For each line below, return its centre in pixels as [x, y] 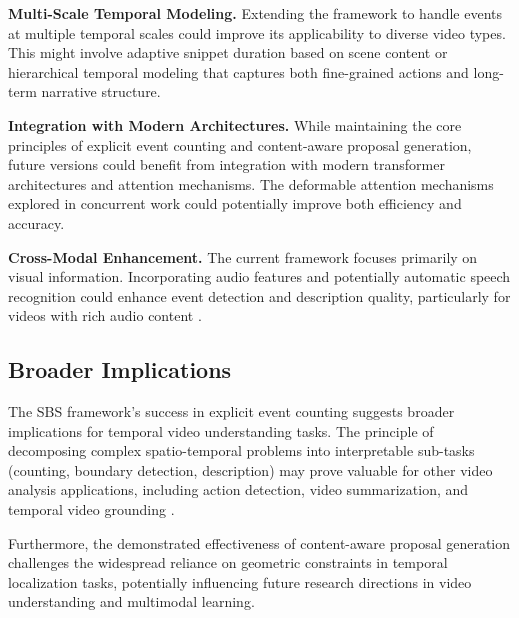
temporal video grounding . [91, 509]
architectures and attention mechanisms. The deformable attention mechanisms [251, 183]
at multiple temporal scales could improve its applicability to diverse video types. [257, 32]
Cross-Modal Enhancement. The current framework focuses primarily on [243, 256]
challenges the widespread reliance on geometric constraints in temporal [228, 562]
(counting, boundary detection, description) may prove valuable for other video [250, 469]
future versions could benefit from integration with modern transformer [226, 164]
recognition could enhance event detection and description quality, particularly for [259, 295]
